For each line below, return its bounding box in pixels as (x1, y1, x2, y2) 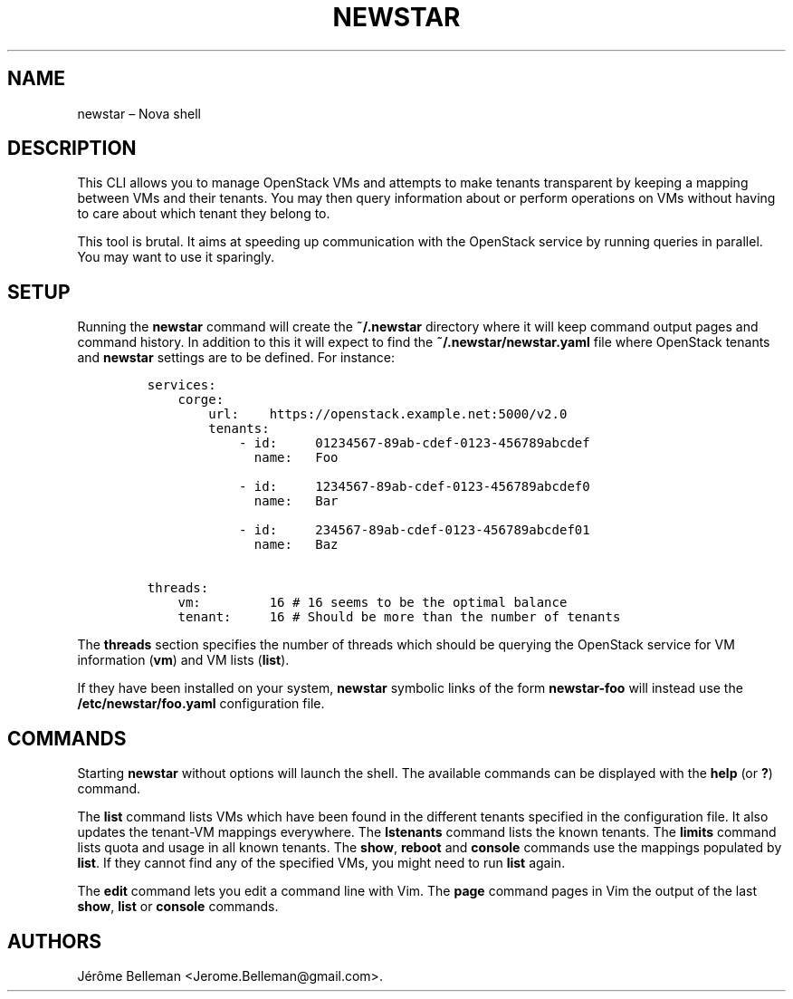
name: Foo (253, 450, 339, 466)
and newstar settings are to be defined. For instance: (77, 350, 395, 366)
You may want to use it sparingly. (77, 249, 275, 265)
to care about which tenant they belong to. (77, 206, 330, 222)
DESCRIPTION (7, 137, 137, 160)
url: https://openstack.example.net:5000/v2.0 (208, 407, 568, 422)
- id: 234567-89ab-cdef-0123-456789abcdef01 (238, 523, 590, 538)
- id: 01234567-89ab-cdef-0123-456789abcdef (238, 436, 590, 451)
